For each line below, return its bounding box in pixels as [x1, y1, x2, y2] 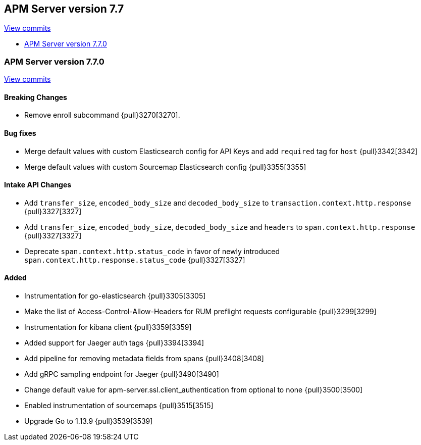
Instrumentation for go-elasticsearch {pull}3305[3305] [24, 291, 206, 301]
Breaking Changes [4, 92, 67, 102]
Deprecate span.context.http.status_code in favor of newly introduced [24, 246, 280, 256]
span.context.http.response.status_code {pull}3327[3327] [24, 255, 245, 264]
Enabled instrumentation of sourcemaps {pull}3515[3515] [24, 401, 214, 410]
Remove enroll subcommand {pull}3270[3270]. [24, 111, 180, 120]
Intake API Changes [4, 180, 72, 189]
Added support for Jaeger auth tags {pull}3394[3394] [24, 338, 204, 348]
